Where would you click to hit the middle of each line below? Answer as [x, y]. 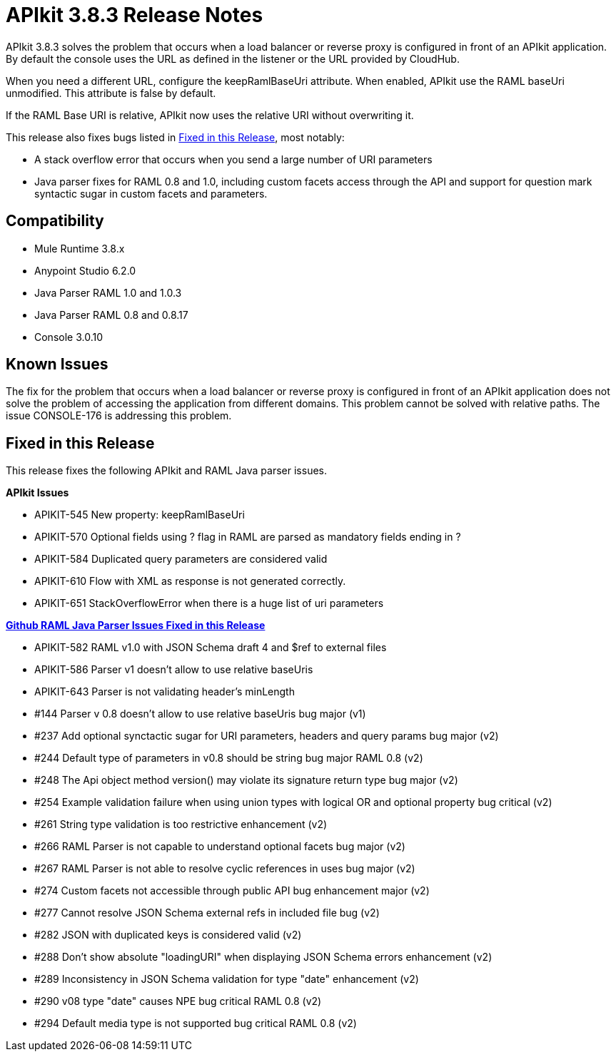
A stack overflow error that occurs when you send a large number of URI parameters [233, 159]
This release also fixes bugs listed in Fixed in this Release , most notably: [175, 137]
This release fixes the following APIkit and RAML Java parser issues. [166, 471]
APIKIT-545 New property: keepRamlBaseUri [140, 515]
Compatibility [55, 221]
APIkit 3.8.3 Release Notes [135, 15]
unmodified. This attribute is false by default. [111, 93]
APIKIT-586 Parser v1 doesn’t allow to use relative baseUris [174, 670]
